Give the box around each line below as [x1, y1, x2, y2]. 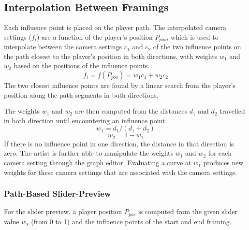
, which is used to [166, 31, 219, 42]
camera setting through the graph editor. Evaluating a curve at [4, 158, 191, 168]
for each [208, 148, 232, 158]
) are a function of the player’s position [36, 31, 153, 42]
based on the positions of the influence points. [14, 60, 150, 71]
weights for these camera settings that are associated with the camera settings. [4, 167, 237, 177]
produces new [203, 158, 244, 168]
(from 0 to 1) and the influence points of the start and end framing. [31, 216, 232, 226]
